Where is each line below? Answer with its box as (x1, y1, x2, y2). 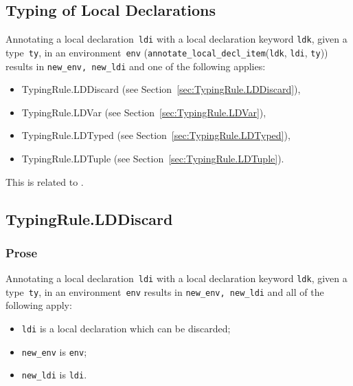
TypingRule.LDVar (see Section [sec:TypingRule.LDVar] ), (21, 105, 266, 119)
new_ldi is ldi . (21, 367, 87, 382)
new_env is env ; (21, 344, 87, 358)
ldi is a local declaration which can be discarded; (21, 321, 231, 336)
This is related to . (5, 174, 84, 189)
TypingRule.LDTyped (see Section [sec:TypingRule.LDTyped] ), (21, 128, 291, 142)
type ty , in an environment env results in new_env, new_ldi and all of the (5, 284, 324, 299)
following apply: (5, 298, 72, 312)
